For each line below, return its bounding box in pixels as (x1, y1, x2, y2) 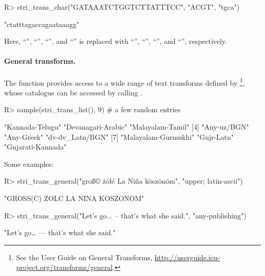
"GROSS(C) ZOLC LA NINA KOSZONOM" (4, 192, 144, 203)
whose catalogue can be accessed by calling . (4, 87, 143, 97)
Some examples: (4, 158, 54, 169)
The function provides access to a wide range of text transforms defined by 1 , (4, 76, 245, 88)
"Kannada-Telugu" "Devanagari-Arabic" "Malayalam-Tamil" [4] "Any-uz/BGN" (4, 121, 249, 132)
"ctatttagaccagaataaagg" (4, 18, 79, 29)
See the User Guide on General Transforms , (16, 252, 152, 262)
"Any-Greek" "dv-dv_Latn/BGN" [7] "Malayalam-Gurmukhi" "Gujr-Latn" (4, 131, 234, 142)
